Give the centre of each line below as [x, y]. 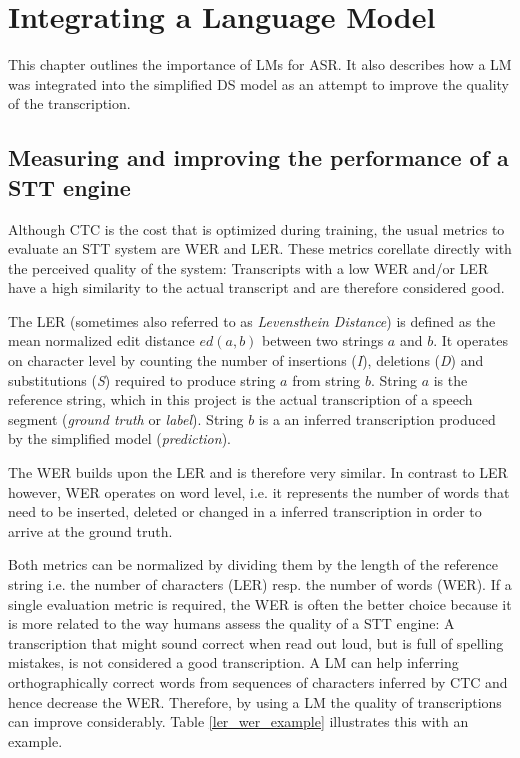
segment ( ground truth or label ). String [126, 418]
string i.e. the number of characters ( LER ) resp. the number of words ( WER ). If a [260, 584]
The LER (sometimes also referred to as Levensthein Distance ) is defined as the [252, 320]
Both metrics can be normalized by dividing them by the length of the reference [253, 564]
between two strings [323, 340]
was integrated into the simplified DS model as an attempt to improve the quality [259, 83]
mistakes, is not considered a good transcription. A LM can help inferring [233, 662]
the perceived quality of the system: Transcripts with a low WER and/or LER [248, 267]
